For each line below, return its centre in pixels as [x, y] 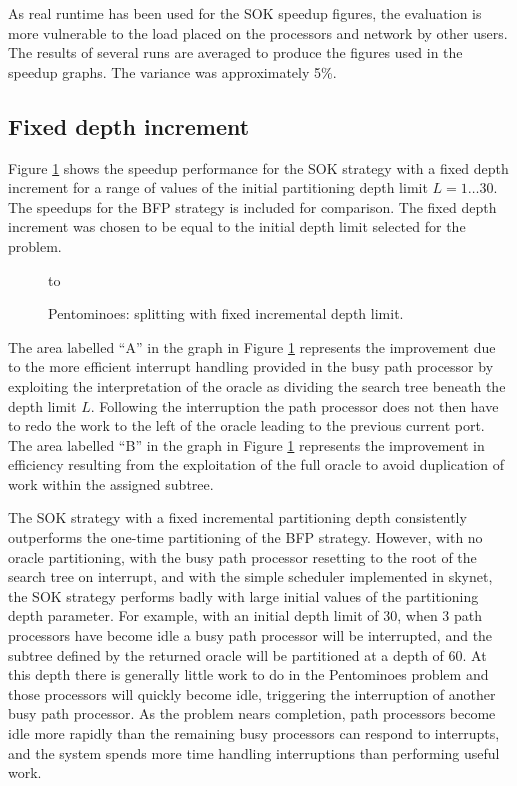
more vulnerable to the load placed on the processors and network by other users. [258, 32]
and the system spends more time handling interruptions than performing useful [254, 752]
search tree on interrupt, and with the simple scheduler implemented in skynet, [250, 576]
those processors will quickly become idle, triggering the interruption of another [252, 693]
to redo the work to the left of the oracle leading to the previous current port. [246, 425]
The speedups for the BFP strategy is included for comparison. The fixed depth [252, 206]
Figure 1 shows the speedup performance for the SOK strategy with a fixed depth [258, 167]
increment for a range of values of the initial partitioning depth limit [218, 187]
